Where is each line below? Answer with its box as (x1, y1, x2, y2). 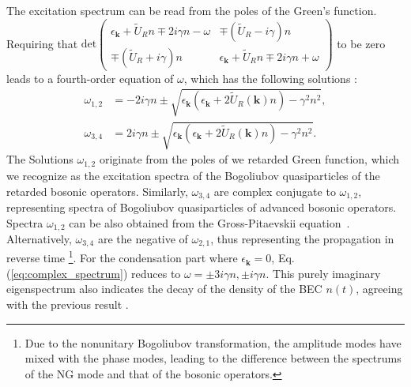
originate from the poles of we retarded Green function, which (99, 151, 400, 167)
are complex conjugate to (213, 182, 336, 199)
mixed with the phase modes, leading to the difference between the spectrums (25, 350, 402, 366)
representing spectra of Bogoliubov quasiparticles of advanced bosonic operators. (6, 198, 397, 215)
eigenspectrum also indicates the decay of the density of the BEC (6, 280, 322, 297)
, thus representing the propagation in (210, 231, 394, 247)
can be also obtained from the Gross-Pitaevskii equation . (69, 214, 350, 231)
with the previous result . (6, 295, 129, 312)
